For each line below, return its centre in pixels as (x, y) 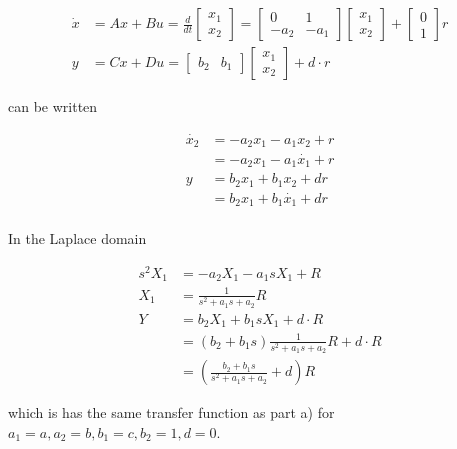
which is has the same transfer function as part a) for (171, 412)
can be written (53, 106)
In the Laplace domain (77, 238)
